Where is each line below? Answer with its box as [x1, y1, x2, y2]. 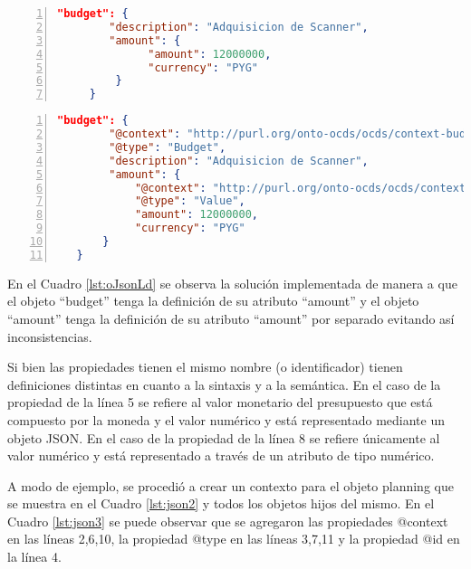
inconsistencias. [7, 327, 92, 346]
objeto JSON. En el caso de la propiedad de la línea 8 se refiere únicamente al [7, 428, 440, 447]
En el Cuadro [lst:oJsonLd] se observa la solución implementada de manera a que [7, 273, 457, 292]
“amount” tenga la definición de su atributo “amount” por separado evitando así [7, 308, 455, 327]
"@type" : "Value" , [134, 194, 245, 208]
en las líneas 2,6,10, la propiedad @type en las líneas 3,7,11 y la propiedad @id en [7, 529, 460, 548]
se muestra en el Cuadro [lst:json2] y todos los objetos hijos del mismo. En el [7, 494, 435, 513]
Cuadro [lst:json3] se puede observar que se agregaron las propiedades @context [7, 511, 448, 530]
